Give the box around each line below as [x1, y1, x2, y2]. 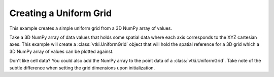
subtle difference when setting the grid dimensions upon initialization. [9, 64, 155, 70]
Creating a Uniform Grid [9, 8, 112, 19]
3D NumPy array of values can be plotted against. [9, 48, 114, 54]
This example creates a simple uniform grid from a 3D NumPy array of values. [9, 25, 173, 31]
